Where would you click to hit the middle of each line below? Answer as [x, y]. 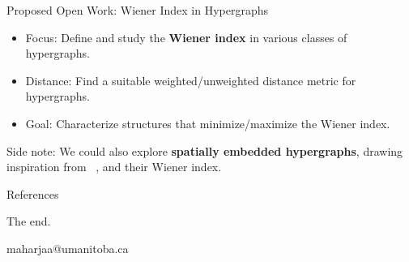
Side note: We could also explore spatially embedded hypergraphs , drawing [205, 150]
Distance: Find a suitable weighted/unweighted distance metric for [191, 80]
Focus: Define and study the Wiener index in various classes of [186, 37]
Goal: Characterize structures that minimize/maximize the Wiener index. [208, 123]
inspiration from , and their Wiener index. [114, 167]
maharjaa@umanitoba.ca [68, 248]
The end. [29, 221]
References [33, 193]
